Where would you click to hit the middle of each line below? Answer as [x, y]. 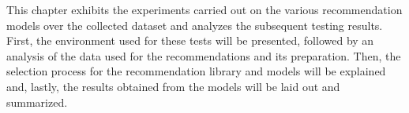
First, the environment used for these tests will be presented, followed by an [190, 40]
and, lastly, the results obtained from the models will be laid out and [173, 86]
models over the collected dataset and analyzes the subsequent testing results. [195, 25]
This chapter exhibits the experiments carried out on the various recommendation [204, 9]
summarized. [37, 102]
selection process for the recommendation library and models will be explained [196, 71]
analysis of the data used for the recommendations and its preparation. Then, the [204, 55]
